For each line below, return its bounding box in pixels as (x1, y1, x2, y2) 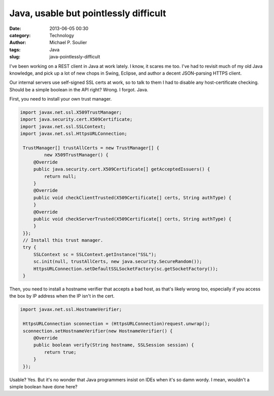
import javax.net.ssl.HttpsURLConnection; (20, 131, 127, 137)
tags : (9, 46, 21, 53)
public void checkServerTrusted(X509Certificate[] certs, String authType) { (33, 216, 232, 222)
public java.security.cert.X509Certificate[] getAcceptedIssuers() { (33, 167, 211, 172)
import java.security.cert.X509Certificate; (20, 117, 133, 122)
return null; (44, 173, 77, 179)
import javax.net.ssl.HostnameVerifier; (20, 307, 122, 312)
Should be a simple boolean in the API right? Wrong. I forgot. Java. (9, 86, 149, 92)
